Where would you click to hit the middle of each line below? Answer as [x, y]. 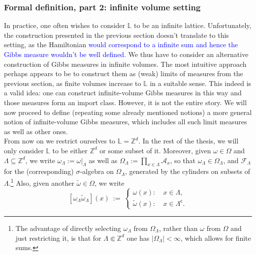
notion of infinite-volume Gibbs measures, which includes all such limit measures [126, 122]
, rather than [178, 228]
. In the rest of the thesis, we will [189, 141]
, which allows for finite [216, 238]
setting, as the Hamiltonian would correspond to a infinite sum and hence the [121, 44]
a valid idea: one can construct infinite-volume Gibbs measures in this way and [123, 93]
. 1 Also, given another [41, 182]
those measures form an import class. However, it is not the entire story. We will [126, 102]
